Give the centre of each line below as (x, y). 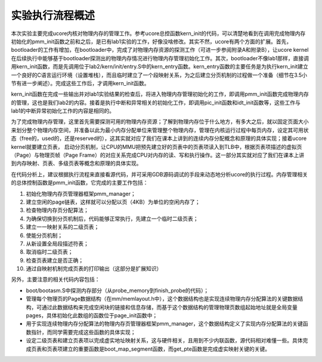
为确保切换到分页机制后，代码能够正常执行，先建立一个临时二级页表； (112, 219)
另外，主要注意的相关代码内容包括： (55, 279)
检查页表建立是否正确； (55, 260)
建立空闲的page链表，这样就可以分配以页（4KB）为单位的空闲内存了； (113, 202)
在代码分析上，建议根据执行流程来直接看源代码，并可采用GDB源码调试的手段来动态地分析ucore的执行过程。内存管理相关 (160, 174)
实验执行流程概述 (53, 15)
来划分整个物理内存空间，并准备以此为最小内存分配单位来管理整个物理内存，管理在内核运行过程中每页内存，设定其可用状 (160, 130)
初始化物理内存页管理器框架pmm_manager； (81, 194)
